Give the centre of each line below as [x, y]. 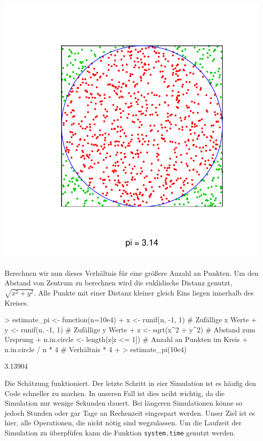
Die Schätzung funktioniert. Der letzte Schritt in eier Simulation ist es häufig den [130, 383]
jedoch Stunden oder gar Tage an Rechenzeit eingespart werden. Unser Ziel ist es [130, 412]
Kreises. [17, 302]
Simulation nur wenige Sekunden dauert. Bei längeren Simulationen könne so [123, 403]
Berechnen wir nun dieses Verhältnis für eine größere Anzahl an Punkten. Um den [131, 273]
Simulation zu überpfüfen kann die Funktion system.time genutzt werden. [120, 433]
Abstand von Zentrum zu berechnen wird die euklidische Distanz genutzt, [118, 283]
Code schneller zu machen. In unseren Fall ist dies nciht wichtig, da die [115, 393]
